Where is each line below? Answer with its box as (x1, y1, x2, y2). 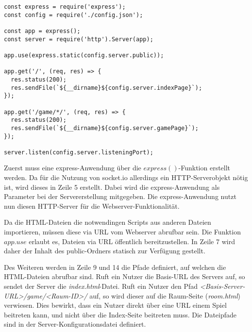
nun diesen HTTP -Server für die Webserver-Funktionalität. (4, 200, 180, 211)
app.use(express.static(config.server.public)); (4, 51, 164, 59)
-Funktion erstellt (178, 163, 231, 173)
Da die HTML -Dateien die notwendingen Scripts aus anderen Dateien (4, 217, 211, 227)
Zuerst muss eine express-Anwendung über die (4, 163, 141, 173)
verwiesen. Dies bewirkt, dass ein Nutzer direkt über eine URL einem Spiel (4, 300, 227, 310)
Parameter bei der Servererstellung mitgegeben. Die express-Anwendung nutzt (4, 191, 236, 201)
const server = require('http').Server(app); (4, 35, 153, 43)
